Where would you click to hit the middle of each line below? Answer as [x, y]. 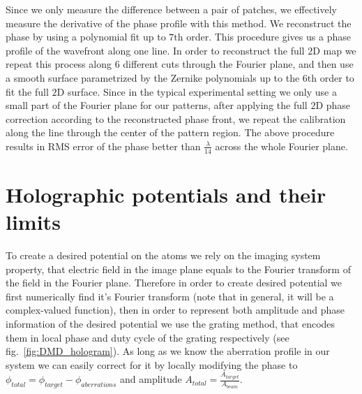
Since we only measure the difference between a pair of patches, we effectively [172, 9]
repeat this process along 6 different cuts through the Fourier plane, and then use [180, 64]
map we [340, 50]
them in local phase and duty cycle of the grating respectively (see [148, 337]
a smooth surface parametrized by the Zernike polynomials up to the [153, 77]
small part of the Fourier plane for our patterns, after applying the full [157, 105]
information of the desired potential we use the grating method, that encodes [171, 324]
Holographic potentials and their [166, 194]
